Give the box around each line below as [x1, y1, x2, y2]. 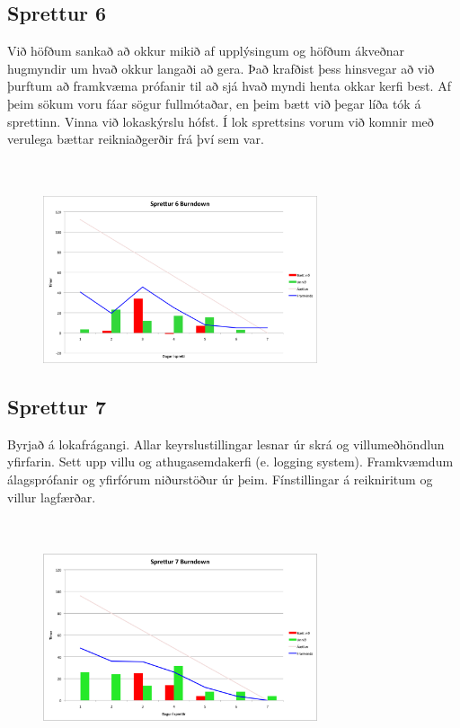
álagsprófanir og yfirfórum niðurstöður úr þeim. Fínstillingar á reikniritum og [7, 469, 433, 488]
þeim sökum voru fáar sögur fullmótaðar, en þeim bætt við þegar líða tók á [7, 93, 421, 112]
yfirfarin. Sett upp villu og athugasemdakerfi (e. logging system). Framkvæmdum [7, 452, 454, 471]
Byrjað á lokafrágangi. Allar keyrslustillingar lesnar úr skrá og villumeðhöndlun [7, 434, 445, 453]
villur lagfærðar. [7, 487, 96, 506]
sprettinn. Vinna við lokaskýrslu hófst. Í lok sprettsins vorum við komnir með [7, 111, 434, 130]
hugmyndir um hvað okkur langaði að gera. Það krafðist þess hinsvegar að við [7, 58, 435, 77]
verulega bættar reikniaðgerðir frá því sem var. [7, 129, 264, 148]
